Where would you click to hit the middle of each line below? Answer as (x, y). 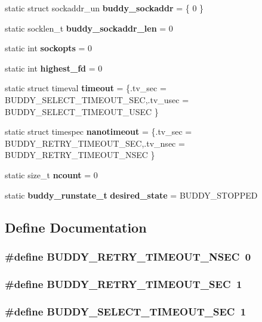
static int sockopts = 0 (49, 48)
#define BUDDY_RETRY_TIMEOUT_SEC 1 (124, 284)
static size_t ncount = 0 (51, 174)
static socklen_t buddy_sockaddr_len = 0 (89, 28)
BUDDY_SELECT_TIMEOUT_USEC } (82, 111)
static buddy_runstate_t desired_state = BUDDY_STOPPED (131, 195)
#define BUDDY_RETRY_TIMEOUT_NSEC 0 (128, 256)
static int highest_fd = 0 (54, 68)
